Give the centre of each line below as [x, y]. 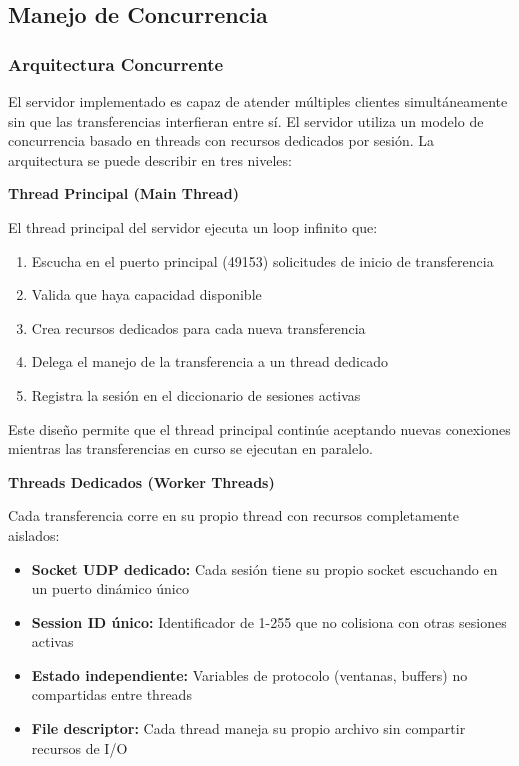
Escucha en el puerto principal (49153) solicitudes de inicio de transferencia [262, 260]
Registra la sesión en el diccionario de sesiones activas [196, 394]
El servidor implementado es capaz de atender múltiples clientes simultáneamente [258, 101]
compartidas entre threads [111, 694]
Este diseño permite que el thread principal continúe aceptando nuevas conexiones [259, 428]
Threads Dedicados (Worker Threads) [141, 481]
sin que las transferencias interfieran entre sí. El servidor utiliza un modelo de [246, 120]
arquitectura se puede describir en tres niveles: [150, 159]
